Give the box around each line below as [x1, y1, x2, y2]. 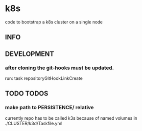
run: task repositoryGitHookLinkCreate [5, 75, 83, 81]
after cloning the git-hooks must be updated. [5, 64, 114, 71]
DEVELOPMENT [5, 50, 54, 58]
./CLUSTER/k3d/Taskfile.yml [5, 120, 63, 126]
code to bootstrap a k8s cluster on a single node [5, 19, 103, 25]
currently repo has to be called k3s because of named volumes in [5, 115, 138, 121]
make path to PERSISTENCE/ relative [5, 104, 94, 111]
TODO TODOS [5, 90, 48, 98]
